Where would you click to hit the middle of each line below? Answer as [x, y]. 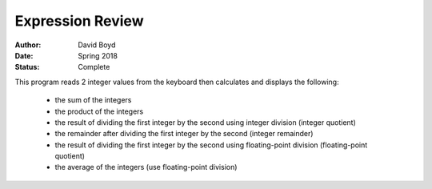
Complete [94, 67]
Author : [28, 45]
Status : [27, 67]
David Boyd [97, 45]
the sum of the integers [93, 100]
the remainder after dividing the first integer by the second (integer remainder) [184, 134]
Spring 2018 [98, 55]
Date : [24, 55]
